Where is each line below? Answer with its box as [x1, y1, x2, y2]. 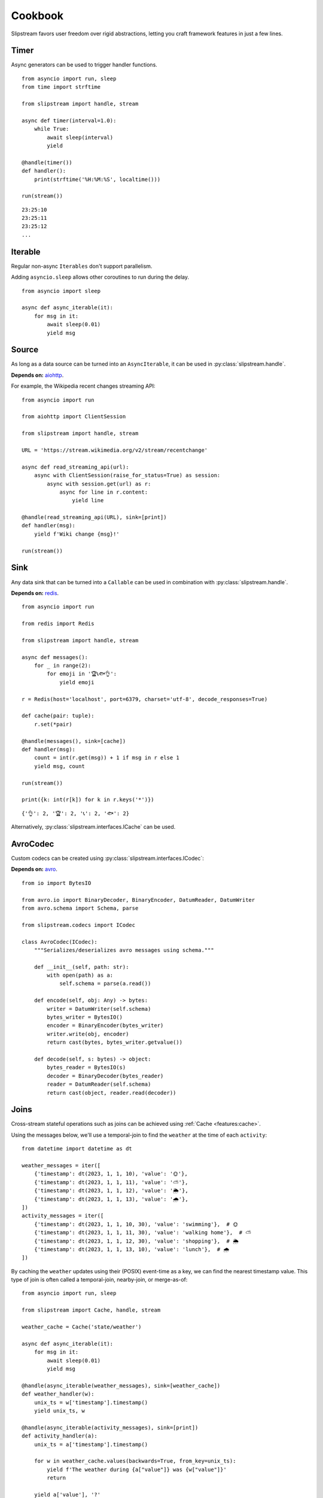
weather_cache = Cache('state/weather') [22, 1324, 142, 1330]
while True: [33, 126, 69, 132]
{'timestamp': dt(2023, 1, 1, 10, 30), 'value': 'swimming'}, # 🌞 [33, 1221, 239, 1228]
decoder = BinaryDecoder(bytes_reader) [47, 1073, 164, 1079]
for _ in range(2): [33, 662, 92, 669]
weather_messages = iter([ [22, 1162, 101, 1168]
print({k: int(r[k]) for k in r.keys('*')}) [22, 796, 155, 803]
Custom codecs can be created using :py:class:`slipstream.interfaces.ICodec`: [11, 854, 205, 862]
